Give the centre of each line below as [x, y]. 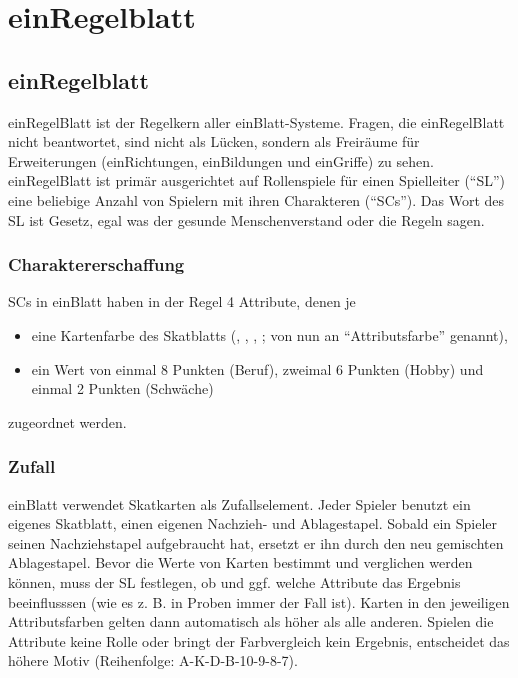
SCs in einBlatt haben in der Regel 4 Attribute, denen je [182, 301]
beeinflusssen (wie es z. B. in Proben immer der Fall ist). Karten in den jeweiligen [259, 601]
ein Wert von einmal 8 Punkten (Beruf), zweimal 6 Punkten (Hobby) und [257, 368]
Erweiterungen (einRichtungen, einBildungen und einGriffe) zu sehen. [221, 160]
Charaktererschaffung [96, 264]
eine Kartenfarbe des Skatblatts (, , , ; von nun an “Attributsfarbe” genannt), [269, 334]
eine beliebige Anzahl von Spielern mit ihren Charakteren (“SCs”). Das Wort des [256, 199]
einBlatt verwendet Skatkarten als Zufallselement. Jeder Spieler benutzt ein [239, 503]
